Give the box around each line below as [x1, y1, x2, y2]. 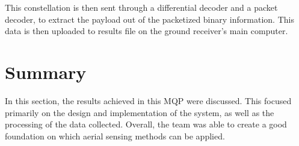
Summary [5, 59, 87, 84]
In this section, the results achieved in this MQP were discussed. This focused [5, 94, 292, 107]
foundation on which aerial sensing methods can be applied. [5, 129, 225, 142]
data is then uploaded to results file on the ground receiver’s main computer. [5, 25, 288, 37]
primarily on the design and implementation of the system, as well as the [5, 106, 274, 118]
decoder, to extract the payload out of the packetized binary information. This [5, 13, 294, 25]
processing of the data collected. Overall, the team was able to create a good [5, 118, 287, 130]
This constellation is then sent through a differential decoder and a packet [5, 1, 278, 13]
